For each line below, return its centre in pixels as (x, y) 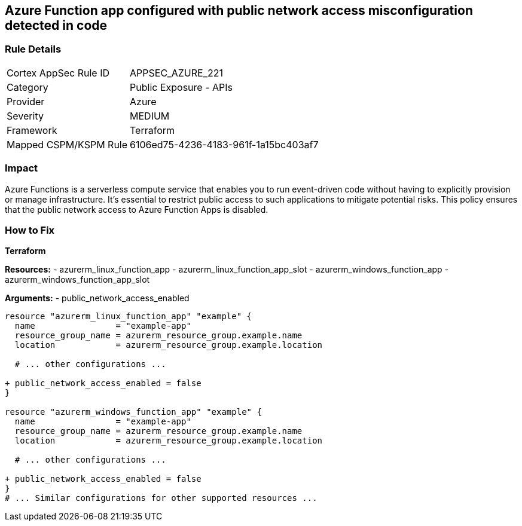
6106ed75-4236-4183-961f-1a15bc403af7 (224, 144)
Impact (22, 168)
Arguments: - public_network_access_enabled (97, 298)
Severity (25, 116)
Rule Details (33, 49)
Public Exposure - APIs (181, 87)
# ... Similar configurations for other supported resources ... (161, 498)
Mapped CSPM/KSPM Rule (67, 144)
